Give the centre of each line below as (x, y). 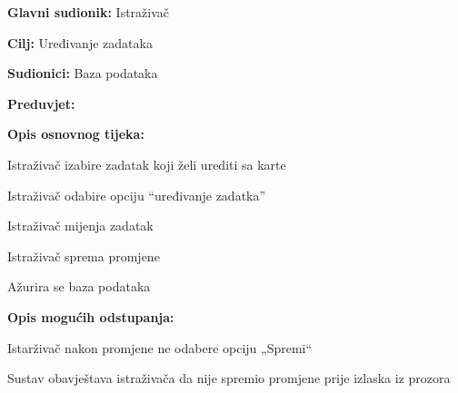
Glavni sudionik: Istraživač (89, 12)
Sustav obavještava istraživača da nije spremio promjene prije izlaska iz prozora (229, 378)
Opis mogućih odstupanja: (91, 316)
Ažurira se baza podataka (79, 286)
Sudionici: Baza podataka (83, 73)
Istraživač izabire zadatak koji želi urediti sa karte (147, 164)
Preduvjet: (41, 103)
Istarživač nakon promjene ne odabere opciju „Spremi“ (160, 347)
